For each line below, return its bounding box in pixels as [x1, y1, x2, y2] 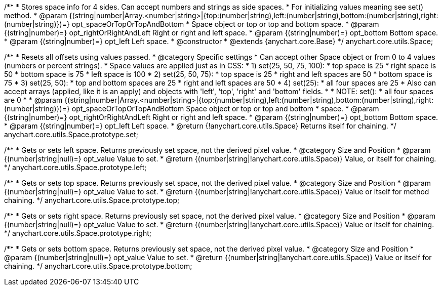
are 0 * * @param [4, 96, 63, 104]
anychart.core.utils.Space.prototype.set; [4, 130, 138, 139]
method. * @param [4, 11, 67, 20]
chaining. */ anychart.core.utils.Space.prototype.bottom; [4, 262, 192, 270]
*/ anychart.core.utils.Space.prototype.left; [4, 163, 147, 172]
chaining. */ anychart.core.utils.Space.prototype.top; [4, 196, 180, 204]
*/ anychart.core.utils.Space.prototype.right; [4, 229, 151, 237]
